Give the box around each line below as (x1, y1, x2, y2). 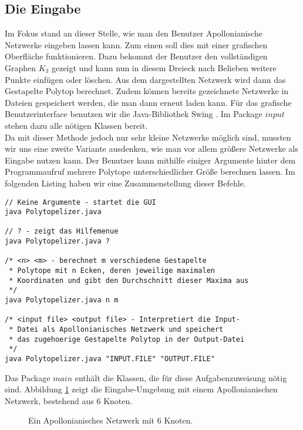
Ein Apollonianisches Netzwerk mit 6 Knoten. (28, 414, 193, 426)
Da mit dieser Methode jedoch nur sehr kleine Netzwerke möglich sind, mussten (5, 131, 291, 143)
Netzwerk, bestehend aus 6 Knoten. (5, 394, 133, 406)
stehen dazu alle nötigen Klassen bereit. (5, 119, 148, 131)
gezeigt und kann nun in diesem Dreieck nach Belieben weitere (51, 61, 277, 74)
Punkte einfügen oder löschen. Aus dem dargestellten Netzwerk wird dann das (5, 73, 286, 85)
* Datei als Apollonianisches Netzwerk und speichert (9, 325, 224, 334)
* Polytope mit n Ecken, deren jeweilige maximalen (9, 266, 215, 275)
